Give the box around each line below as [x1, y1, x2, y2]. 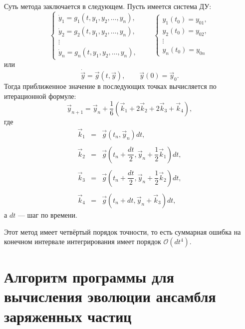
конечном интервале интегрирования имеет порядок [4, 236, 161, 247]
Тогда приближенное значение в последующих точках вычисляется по [4, 81, 217, 91]
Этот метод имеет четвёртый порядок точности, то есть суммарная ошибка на [4, 226, 241, 237]
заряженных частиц [4, 306, 132, 326]
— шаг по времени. [17, 209, 77, 220]
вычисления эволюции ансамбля [4, 286, 216, 307]
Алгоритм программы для [4, 267, 174, 287]
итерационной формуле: [4, 90, 76, 101]
